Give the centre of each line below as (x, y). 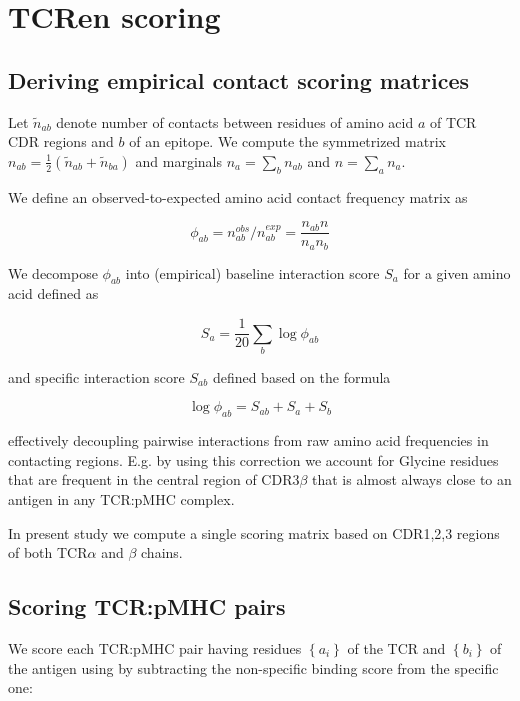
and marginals (179, 160)
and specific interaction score (96, 376)
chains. (162, 552)
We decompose (53, 272)
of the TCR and (396, 648)
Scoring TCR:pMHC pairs (147, 606)
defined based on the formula (301, 376)
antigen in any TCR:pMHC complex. (121, 499)
